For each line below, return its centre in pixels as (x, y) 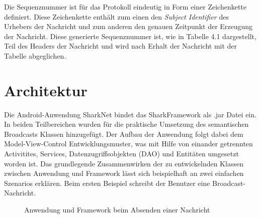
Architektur (46, 90)
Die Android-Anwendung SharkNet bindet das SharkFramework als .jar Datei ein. (130, 114)
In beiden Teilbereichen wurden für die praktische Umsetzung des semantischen (126, 124)
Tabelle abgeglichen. (35, 55)
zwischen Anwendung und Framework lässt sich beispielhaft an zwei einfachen (124, 173)
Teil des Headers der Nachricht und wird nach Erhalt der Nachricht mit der (121, 46)
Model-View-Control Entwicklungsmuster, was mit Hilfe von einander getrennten (128, 144)
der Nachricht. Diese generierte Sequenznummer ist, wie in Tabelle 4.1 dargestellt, (130, 36)
